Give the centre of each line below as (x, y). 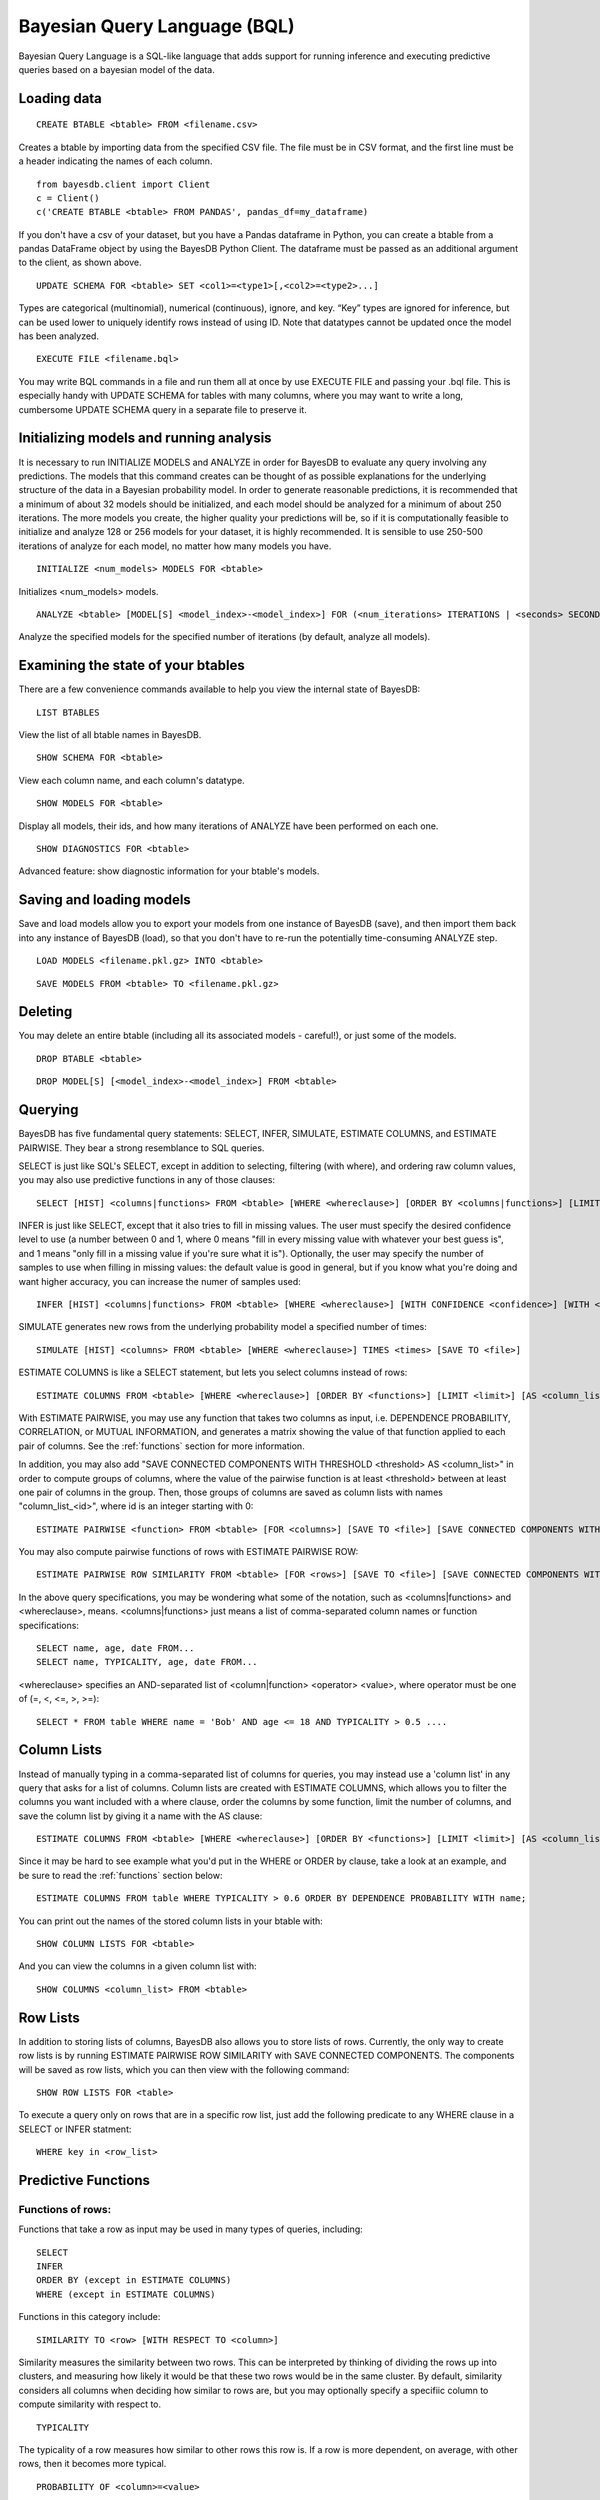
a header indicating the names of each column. (115, 161)
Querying (48, 1110)
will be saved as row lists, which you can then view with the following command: (184, 2069)
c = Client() (68, 198)
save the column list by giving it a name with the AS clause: (140, 1816)
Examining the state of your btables (131, 665)
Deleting (45, 1011)
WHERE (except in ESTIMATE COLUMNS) (126, 2294)
